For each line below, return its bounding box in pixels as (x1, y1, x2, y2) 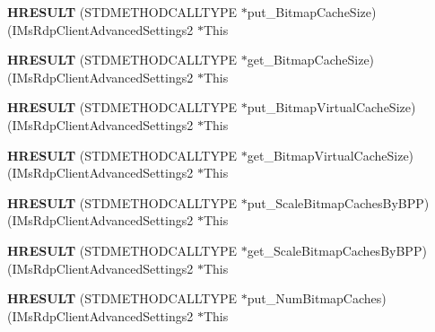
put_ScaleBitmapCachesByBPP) (247, 193, 430, 212)
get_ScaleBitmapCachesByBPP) (247, 240, 427, 259)
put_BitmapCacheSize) (247, 3, 377, 21)
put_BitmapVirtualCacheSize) (247, 98, 416, 117)
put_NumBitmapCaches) (247, 289, 387, 308)
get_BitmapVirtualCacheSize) (247, 145, 414, 164)
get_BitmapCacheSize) (247, 50, 375, 69)
